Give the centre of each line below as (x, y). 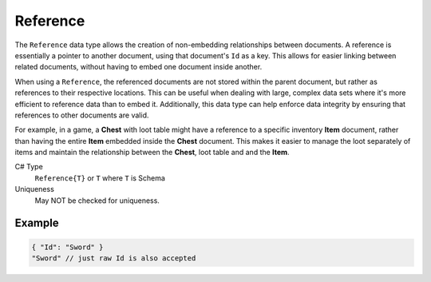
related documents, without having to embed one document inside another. (138, 67)
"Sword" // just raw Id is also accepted (114, 258)
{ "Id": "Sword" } (67, 247)
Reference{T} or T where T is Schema (100, 178)
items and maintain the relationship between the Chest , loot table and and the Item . (152, 153)
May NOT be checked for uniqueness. (97, 201)
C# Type (29, 167)
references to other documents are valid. (82, 115)
